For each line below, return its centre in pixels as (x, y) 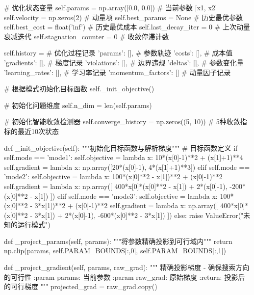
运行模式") (34, 225)
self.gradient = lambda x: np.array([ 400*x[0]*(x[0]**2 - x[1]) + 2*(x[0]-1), (116, 186)
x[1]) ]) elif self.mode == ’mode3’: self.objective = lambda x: (126, 196)
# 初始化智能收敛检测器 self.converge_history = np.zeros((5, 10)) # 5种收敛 (122, 121)
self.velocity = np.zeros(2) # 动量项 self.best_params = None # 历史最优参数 (124, 17)
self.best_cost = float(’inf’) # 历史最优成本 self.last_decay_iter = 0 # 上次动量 (127, 27)
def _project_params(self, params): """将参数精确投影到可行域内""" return (118, 241)
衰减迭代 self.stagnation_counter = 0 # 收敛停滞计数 (87, 36)
